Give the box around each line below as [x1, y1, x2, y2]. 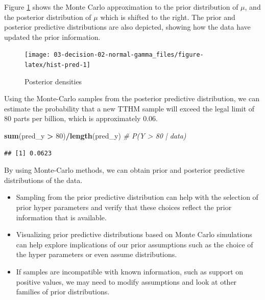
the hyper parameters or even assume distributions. [16, 249, 177, 260]
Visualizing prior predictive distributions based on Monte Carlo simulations [16, 229, 252, 240]
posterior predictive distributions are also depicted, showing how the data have [4, 21, 251, 32]
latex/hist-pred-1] [25, 61, 90, 69]
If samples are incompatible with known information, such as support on [16, 266, 244, 276]
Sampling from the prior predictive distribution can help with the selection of [16, 192, 258, 202]
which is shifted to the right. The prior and [100, 11, 235, 22]
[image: [25, 51, 51, 59]
